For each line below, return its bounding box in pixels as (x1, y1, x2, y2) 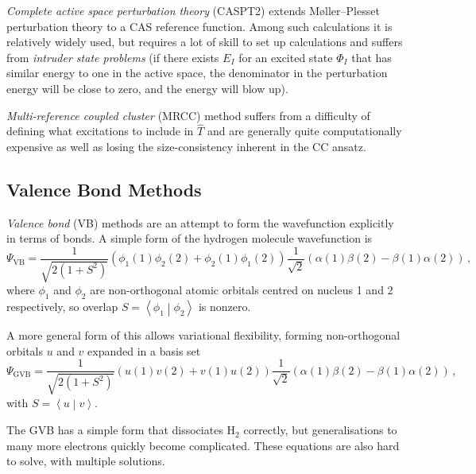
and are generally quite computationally (207, 122, 402, 139)
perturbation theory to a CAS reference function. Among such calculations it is (6, 17, 393, 34)
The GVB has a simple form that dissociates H (6, 422, 236, 438)
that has (351, 49, 392, 65)
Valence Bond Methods (6, 177, 202, 201)
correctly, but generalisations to (243, 422, 397, 438)
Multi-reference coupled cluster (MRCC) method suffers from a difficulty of (6, 107, 370, 123)
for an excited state (238, 49, 333, 65)
